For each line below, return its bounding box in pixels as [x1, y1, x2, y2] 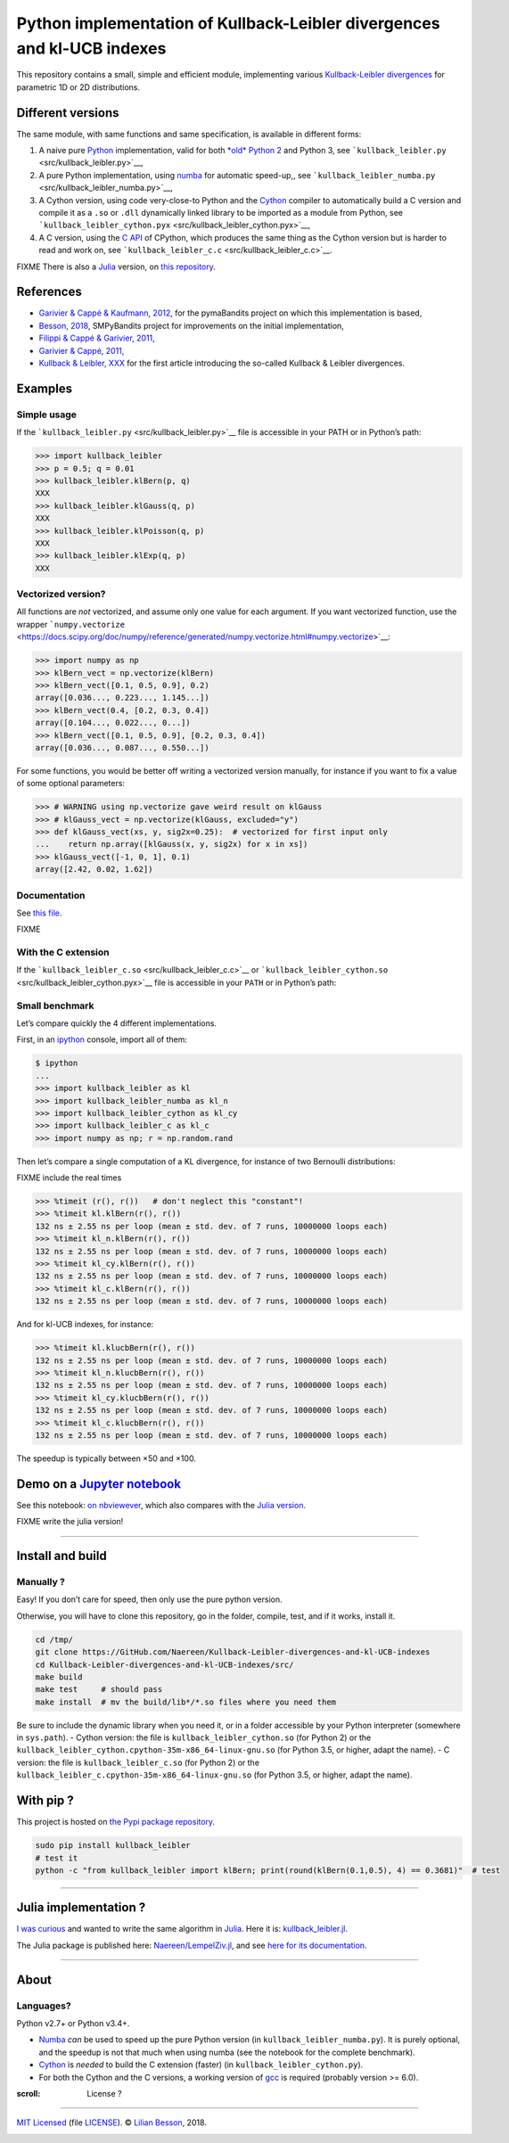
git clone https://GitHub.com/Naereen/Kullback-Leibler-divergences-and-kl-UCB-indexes [35, 1647, 431, 1657]
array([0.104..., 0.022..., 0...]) [35, 718, 191, 728]
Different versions [16, 105, 119, 120]
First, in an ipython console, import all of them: [16, 1034, 187, 1045]
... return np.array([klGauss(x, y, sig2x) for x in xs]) [35, 839, 308, 850]
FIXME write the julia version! [16, 1516, 124, 1527]
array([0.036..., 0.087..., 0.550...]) [35, 743, 209, 752]
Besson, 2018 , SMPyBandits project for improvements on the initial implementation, [38, 320, 345, 331]
